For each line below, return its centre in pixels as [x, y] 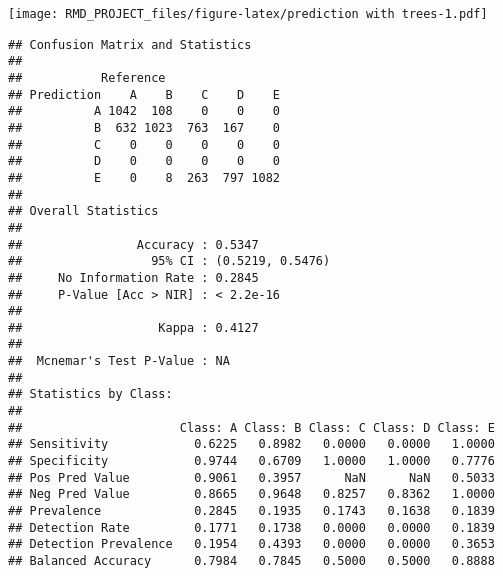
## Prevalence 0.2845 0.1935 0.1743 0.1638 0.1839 [251, 511]
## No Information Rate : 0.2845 [133, 277]
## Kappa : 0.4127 [133, 327]
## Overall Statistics [83, 211]
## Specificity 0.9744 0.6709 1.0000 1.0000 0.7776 [251, 461]
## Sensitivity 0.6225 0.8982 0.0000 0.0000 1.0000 [251, 444]
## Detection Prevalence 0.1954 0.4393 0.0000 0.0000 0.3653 [251, 544]
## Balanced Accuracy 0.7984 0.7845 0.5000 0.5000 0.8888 [251, 561]
